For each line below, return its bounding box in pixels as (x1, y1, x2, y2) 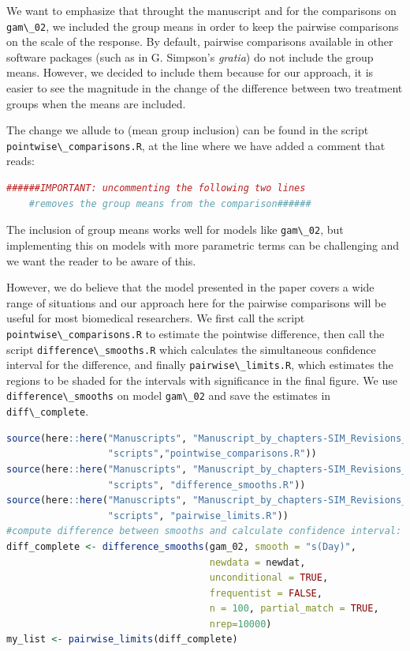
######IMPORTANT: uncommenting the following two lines (6, 183, 306, 194)
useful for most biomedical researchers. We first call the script (6, 310, 305, 326)
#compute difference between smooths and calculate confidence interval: (6, 525, 402, 537)
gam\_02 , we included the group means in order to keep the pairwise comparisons (6, 17, 399, 34)
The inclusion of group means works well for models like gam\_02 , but (6, 221, 344, 238)
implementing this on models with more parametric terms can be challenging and (6, 236, 400, 253)
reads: (6, 152, 35, 169)
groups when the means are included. (6, 95, 186, 111)
